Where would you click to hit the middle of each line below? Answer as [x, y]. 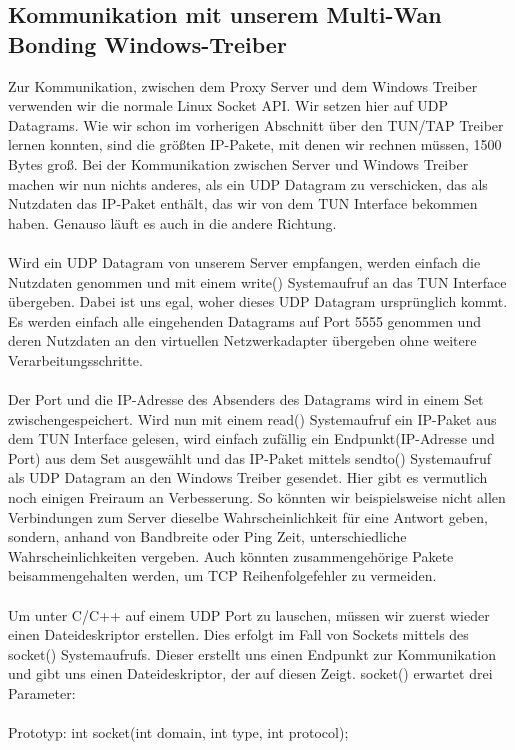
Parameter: [42, 693]
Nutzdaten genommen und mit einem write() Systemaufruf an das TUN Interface [257, 281]
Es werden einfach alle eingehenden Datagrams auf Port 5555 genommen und [244, 320]
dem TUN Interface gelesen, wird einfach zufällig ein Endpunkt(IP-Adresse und [251, 438]
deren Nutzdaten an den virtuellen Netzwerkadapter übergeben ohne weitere [242, 340]
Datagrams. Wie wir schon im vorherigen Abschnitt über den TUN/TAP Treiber [256, 124]
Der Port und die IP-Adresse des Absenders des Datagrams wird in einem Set [246, 399]
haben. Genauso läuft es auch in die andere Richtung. [172, 222]
